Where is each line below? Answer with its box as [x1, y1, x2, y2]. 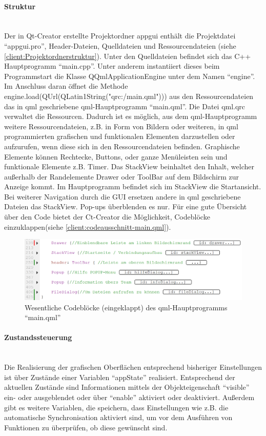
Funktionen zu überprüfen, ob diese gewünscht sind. [4, 422, 168, 432]
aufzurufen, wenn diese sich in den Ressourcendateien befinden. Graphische [4, 141, 240, 151]
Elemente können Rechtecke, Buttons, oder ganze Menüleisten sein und [4, 151, 228, 162]
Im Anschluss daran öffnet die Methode [4, 81, 128, 91]
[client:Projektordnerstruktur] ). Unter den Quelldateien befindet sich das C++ [4, 50, 251, 61]
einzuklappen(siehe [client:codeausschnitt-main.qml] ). [4, 221, 171, 232]
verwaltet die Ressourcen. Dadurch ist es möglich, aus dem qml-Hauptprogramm [4, 111, 257, 122]
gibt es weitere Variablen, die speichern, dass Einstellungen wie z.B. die [4, 402, 229, 412]
